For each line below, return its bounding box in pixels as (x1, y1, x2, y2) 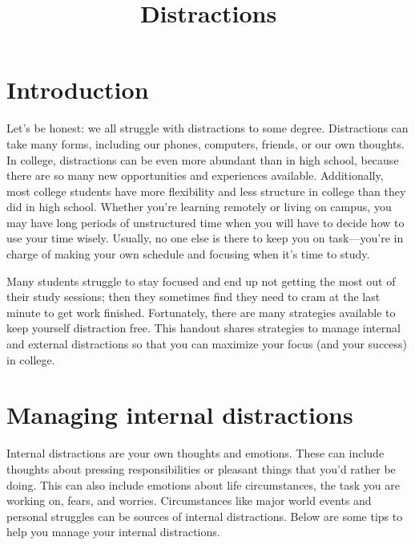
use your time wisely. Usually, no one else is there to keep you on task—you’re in (6, 230, 404, 246)
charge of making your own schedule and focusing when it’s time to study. (6, 246, 370, 262)
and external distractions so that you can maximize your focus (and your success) (6, 336, 408, 352)
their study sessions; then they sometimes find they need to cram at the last (6, 288, 381, 305)
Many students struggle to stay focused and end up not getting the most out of (6, 272, 396, 289)
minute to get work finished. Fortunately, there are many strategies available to (6, 303, 396, 320)
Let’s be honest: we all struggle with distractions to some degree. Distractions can (6, 120, 409, 136)
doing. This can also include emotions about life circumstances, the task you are (6, 476, 400, 493)
